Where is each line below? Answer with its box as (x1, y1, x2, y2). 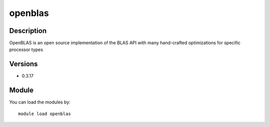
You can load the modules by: (9, 99, 71, 105)
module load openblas (18, 110, 71, 116)
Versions (9, 60, 38, 68)
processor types (9, 46, 43, 52)
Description (9, 26, 47, 35)
